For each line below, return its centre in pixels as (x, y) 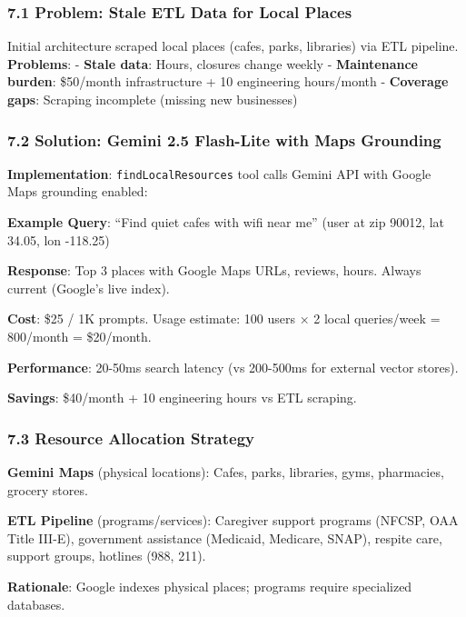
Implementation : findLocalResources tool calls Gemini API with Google (219, 173)
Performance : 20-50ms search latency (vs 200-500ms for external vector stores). (233, 367)
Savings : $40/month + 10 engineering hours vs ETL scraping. (182, 398)
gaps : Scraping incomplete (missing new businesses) (153, 99)
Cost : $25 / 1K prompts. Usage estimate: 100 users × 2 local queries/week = (224, 318)
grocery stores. (48, 489)
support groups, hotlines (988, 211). (107, 556)
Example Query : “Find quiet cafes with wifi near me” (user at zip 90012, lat (226, 222)
